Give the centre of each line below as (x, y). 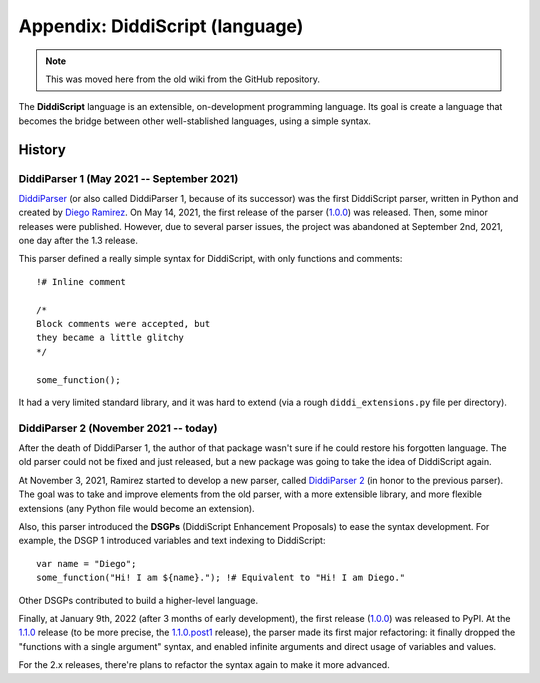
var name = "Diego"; (86, 563)
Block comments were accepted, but (123, 323)
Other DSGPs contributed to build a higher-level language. (138, 600)
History (42, 149)
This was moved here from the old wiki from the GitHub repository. (182, 79)
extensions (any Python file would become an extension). (136, 508)
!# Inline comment (81, 281)
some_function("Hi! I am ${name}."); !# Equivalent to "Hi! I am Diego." (221, 578)
